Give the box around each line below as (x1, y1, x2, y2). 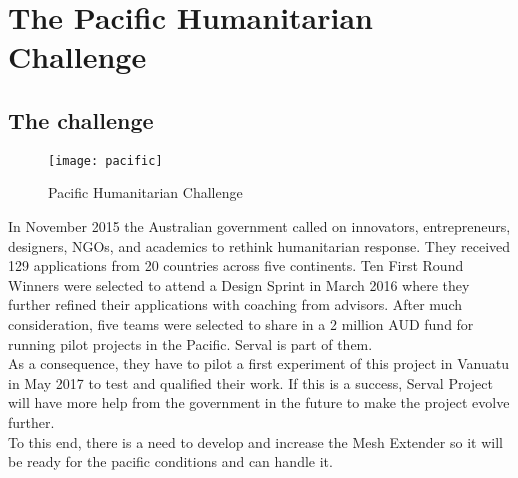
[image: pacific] (48, 153, 163, 168)
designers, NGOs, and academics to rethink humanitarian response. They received (8, 235, 511, 256)
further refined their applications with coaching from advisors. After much (8, 294, 462, 315)
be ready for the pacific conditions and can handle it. (8, 451, 333, 472)
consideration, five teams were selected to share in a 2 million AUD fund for (8, 313, 474, 334)
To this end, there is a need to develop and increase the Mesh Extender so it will (8, 431, 503, 452)
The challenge (8, 104, 154, 135)
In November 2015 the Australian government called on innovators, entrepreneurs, (8, 216, 511, 237)
